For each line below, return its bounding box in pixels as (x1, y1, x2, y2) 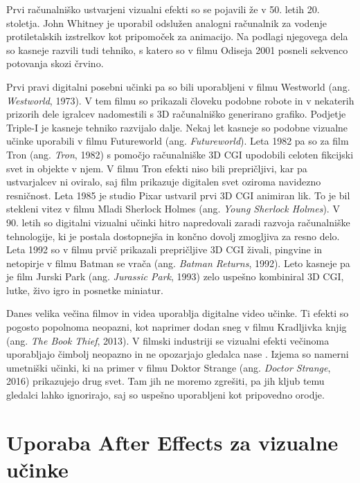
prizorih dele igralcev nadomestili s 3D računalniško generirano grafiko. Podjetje (6, 107, 346, 121)
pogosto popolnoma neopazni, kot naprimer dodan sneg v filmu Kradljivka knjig (6, 320, 347, 334)
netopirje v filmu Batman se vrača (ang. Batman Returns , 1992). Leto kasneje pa (6, 255, 350, 270)
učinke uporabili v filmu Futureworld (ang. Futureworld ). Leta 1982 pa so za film (6, 134, 349, 148)
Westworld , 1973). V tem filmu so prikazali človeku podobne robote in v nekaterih (6, 93, 354, 107)
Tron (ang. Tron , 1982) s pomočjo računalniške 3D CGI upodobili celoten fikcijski (6, 147, 354, 161)
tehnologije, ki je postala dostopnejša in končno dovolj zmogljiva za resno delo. (6, 228, 340, 243)
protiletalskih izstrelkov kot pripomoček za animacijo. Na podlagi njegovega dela (6, 29, 348, 44)
